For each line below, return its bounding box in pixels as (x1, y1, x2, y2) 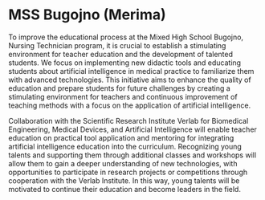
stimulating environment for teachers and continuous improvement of (8, 92, 238, 101)
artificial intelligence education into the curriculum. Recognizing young (8, 141, 243, 151)
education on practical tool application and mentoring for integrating (8, 133, 234, 142)
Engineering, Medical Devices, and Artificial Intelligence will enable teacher (8, 124, 257, 134)
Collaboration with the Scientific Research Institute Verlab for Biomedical (8, 116, 249, 125)
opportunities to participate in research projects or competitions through (8, 167, 247, 177)
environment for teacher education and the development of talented (8, 49, 234, 59)
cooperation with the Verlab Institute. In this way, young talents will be (8, 175, 240, 186)
